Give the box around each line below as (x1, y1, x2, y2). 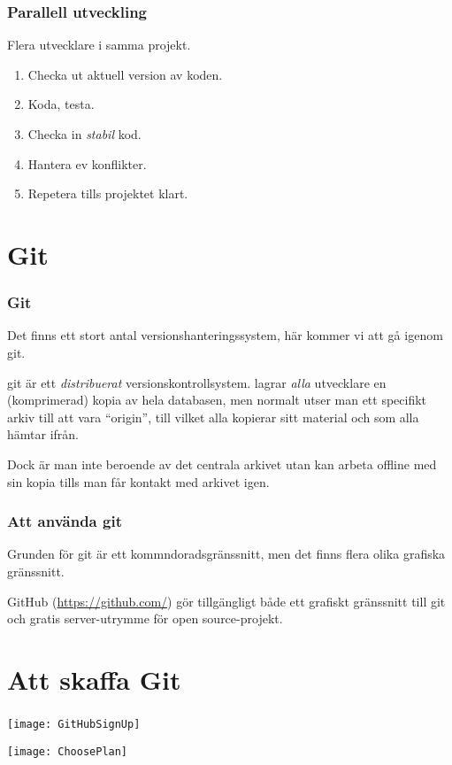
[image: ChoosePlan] (7, 745, 128, 758)
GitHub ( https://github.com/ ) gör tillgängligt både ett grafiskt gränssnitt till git (7, 591, 446, 610)
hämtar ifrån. (7, 425, 79, 444)
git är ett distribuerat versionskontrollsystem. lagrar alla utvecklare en (7, 373, 387, 391)
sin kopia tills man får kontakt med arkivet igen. (7, 472, 270, 491)
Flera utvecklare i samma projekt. (7, 35, 191, 54)
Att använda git (7, 510, 122, 532)
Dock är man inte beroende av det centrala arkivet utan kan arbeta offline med (7, 454, 437, 473)
